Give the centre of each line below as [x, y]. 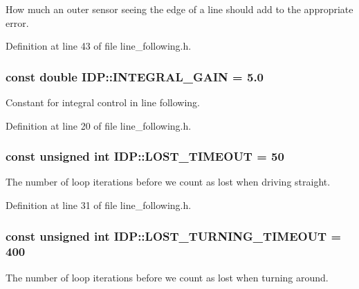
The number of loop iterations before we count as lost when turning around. [167, 277]
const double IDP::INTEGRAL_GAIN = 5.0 [135, 76]
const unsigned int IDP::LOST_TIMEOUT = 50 [145, 156]
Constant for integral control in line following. [103, 102]
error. [17, 22]
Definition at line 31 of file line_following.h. [99, 205]
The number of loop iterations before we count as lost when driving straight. [168, 182]
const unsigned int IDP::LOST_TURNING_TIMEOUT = [174, 236]
